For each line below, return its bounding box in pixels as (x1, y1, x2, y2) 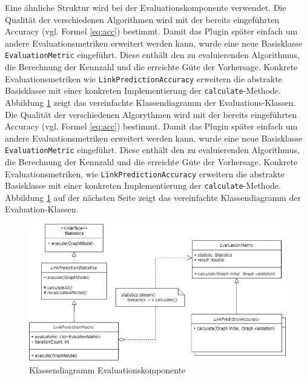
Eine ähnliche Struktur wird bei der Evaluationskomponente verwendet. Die (5, 1, 286, 13)
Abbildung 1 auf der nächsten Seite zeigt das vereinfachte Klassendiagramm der (5, 191, 301, 203)
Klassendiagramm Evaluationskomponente (29, 363, 186, 376)
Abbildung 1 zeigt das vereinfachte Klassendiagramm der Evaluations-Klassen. (5, 96, 296, 108)
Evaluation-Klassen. (5, 203, 79, 215)
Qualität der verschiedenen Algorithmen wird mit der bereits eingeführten (5, 13, 280, 25)
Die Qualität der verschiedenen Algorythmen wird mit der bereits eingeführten (5, 108, 297, 120)
